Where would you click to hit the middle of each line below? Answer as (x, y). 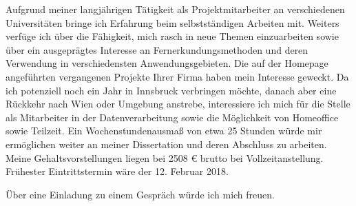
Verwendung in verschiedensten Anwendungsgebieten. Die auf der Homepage (167, 63)
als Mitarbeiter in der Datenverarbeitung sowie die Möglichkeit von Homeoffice (172, 117)
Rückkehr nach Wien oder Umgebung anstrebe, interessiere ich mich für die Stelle (178, 104)
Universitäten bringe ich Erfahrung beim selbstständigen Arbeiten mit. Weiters (172, 22)
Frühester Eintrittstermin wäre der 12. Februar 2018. (117, 171)
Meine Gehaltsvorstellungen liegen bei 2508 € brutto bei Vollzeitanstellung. (165, 157)
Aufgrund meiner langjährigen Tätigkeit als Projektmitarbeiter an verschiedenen (175, 9)
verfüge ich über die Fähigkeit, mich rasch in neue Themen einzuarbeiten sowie (172, 36)
